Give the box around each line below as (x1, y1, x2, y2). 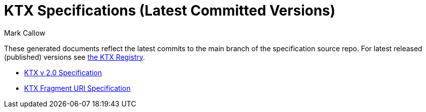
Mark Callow (4, 28, 46, 37)
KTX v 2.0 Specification (24, 68, 102, 77)
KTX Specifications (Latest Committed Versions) (4, 2, 336, 19)
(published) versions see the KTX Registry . (4, 52, 145, 61)
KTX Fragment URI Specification (24, 83, 131, 92)
